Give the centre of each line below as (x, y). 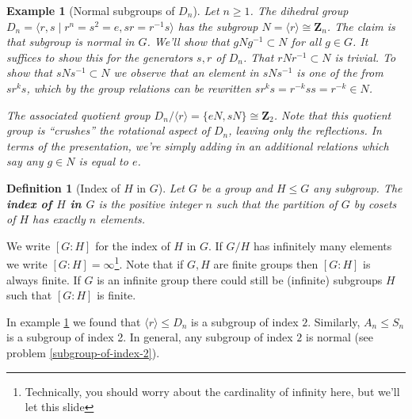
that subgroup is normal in (71, 42)
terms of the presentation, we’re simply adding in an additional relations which (198, 145)
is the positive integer (150, 203)
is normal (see (340, 337)
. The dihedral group (299, 10)
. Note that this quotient (332, 114)
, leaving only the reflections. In (305, 130)
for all (306, 42)
